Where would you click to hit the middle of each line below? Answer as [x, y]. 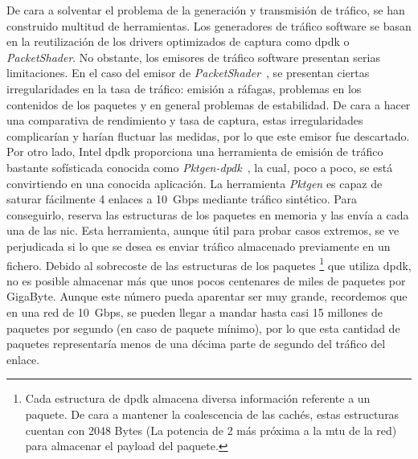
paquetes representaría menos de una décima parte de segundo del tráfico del [196, 344]
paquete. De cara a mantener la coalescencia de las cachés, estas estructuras [212, 414]
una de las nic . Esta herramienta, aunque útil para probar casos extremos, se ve [203, 230]
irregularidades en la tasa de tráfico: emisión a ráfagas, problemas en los [184, 88]
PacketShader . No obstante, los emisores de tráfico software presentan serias [193, 57]
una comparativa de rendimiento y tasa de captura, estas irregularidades [185, 120]
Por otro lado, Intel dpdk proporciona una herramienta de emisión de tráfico [195, 152]
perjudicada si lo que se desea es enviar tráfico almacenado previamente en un [199, 246]
